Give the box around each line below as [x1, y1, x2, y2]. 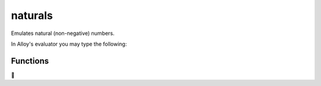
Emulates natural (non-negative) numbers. [11, 30, 115, 37]
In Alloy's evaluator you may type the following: [11, 40, 127, 47]
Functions [11, 56, 49, 66]
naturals [11, 9, 53, 22]
